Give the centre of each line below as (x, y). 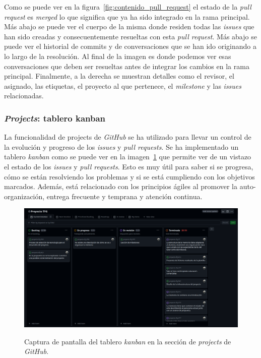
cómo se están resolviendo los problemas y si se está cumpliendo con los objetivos (129, 176)
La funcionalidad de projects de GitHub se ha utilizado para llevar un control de (128, 137)
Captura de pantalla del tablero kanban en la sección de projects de (128, 341)
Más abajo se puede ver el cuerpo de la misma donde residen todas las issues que (129, 26)
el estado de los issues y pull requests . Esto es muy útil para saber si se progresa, (129, 166)
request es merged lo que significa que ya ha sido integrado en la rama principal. (127, 16)
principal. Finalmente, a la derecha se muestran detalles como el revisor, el (119, 76)
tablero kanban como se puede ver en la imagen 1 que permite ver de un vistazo (128, 157)
